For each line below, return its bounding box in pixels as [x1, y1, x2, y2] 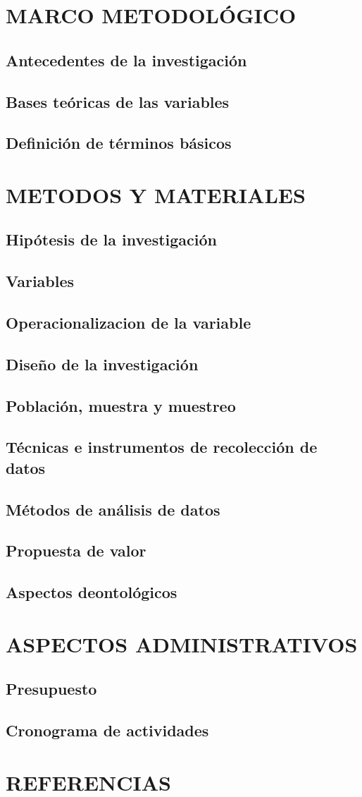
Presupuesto [6, 678, 97, 700]
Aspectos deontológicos [6, 581, 177, 603]
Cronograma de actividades [6, 719, 209, 741]
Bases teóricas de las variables [6, 90, 230, 112]
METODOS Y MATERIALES [6, 180, 306, 209]
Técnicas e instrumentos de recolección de [6, 436, 318, 458]
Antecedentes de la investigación [6, 49, 247, 71]
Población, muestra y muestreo [6, 394, 236, 416]
